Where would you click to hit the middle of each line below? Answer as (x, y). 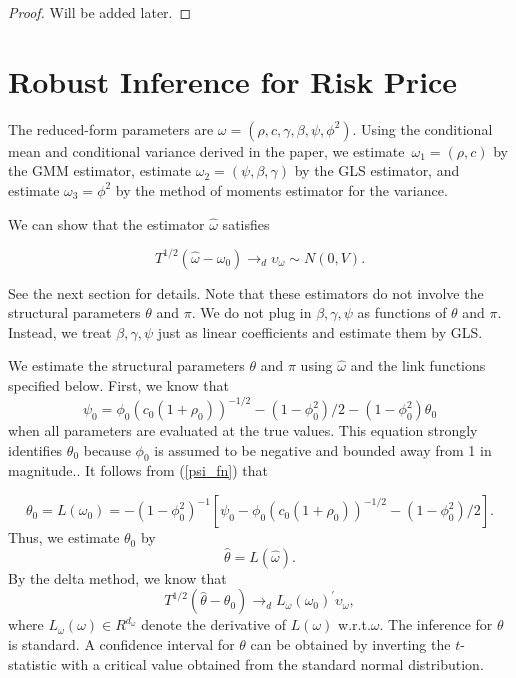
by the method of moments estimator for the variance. (281, 189)
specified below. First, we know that (118, 384)
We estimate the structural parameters (126, 365)
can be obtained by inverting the (350, 644)
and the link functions (418, 365)
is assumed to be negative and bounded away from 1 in (323, 449)
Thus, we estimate (64, 537)
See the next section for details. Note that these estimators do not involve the (246, 292)
